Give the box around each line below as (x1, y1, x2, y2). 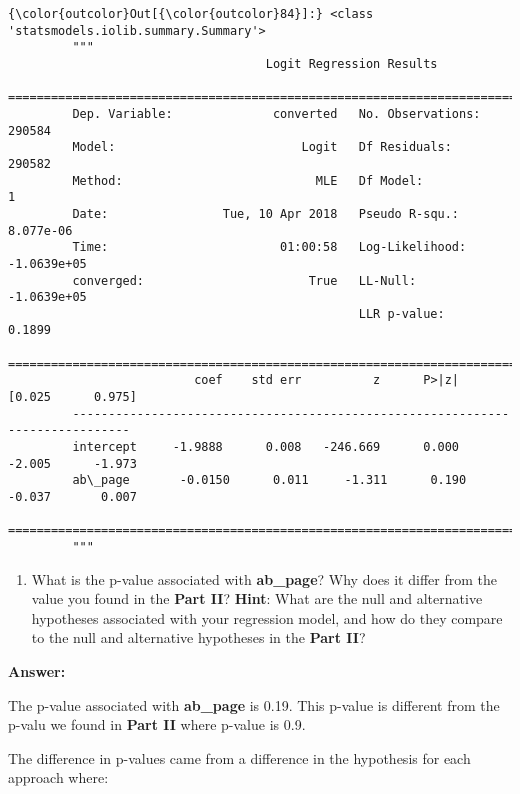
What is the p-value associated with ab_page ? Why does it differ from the (31, 568, 497, 589)
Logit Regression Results (265, 56, 438, 71)
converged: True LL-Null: (72, 273, 417, 288)
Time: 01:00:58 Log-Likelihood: (72, 240, 467, 255)
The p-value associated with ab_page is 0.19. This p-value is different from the (8, 694, 500, 715)
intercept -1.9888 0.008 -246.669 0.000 (72, 440, 460, 455)
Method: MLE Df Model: (72, 173, 424, 188)
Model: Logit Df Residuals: (72, 140, 452, 155)
